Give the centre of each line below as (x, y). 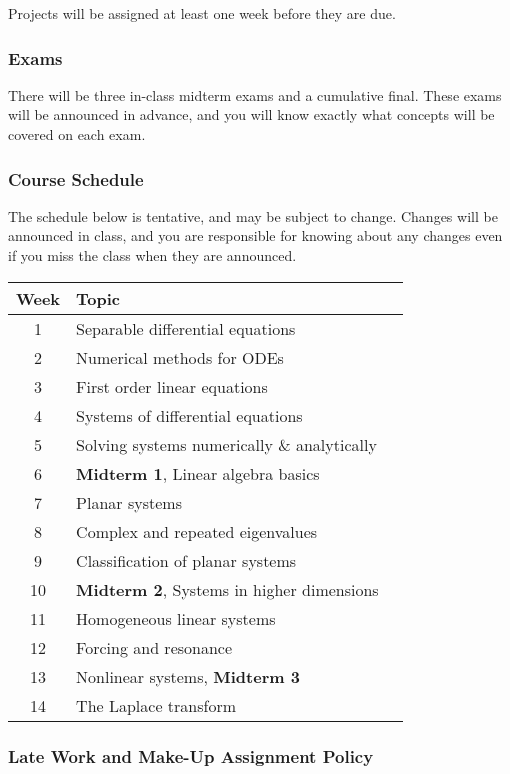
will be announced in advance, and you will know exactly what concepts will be (251, 114)
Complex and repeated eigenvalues (197, 531)
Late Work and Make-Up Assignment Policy (191, 755)
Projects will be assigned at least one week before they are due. (202, 13)
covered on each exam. (77, 134)
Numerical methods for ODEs (180, 357)
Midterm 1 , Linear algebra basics (198, 473)
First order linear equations (172, 386)
